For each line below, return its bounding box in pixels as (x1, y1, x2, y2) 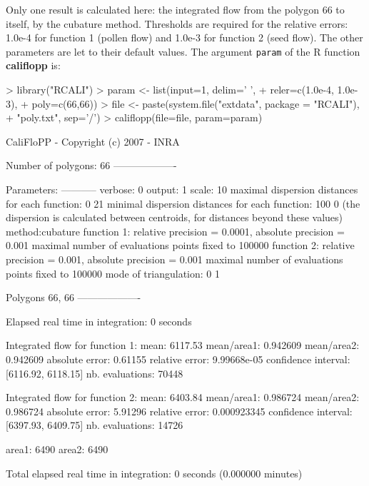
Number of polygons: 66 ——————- (6, 158, 177, 173)
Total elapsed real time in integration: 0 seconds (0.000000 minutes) (6, 465, 303, 480)
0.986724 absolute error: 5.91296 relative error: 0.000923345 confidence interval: (6, 403, 353, 418)
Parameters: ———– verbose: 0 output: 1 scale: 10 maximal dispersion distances (6, 182, 358, 196)
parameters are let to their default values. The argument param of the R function (6, 44, 360, 59)
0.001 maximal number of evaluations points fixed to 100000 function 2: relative (6, 238, 355, 253)
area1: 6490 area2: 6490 (6, 441, 108, 456)
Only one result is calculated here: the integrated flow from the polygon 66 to (6, 2, 345, 16)
